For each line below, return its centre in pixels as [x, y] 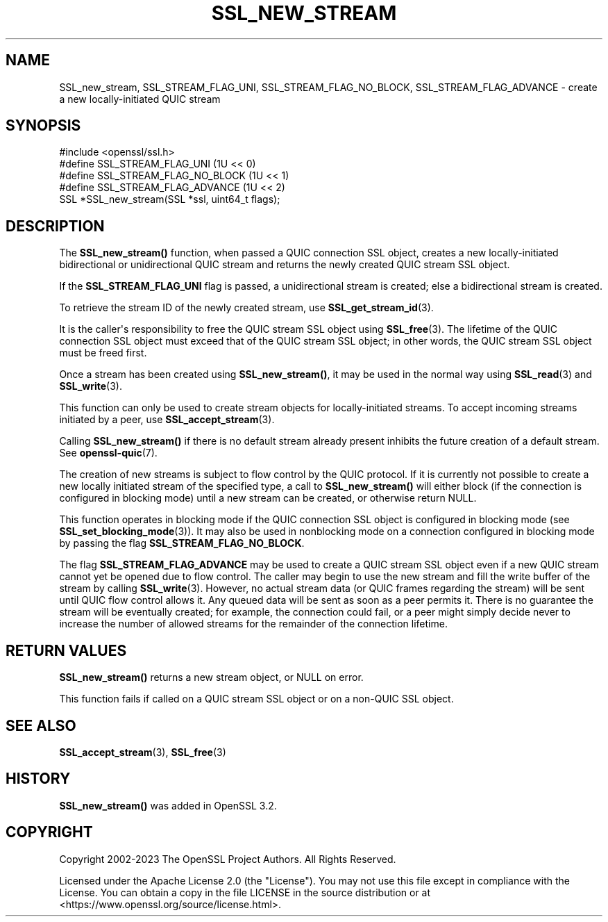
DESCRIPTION [55, 226]
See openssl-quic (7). [108, 453]
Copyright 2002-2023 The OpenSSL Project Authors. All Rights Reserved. [228, 859]
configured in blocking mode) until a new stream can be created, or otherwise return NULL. [268, 498]
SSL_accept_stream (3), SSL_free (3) [143, 752]
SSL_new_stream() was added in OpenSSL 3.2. [168, 805]
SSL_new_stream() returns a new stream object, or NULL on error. [211, 677]
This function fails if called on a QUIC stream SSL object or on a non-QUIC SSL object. [256, 699]
